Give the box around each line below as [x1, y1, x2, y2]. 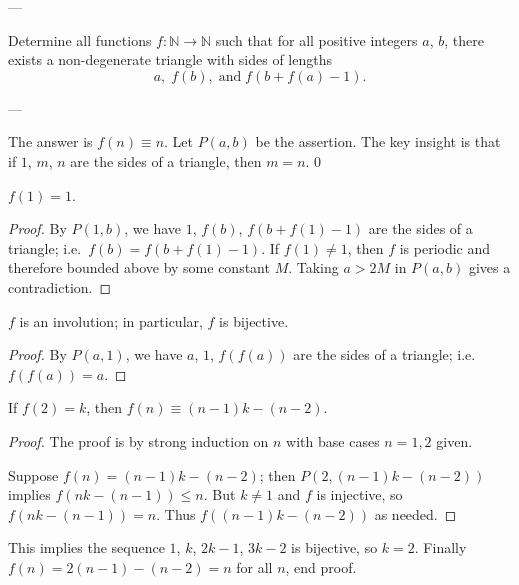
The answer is [8, 131, 93, 152]
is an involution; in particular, [19, 310, 203, 331]
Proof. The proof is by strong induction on [8, 430, 269, 451]
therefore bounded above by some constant [8, 257, 270, 278]
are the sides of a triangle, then [70, 150, 262, 171]
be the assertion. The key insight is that [255, 131, 501, 152]
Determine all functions [8, 29, 152, 50]
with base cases [286, 430, 380, 451]
